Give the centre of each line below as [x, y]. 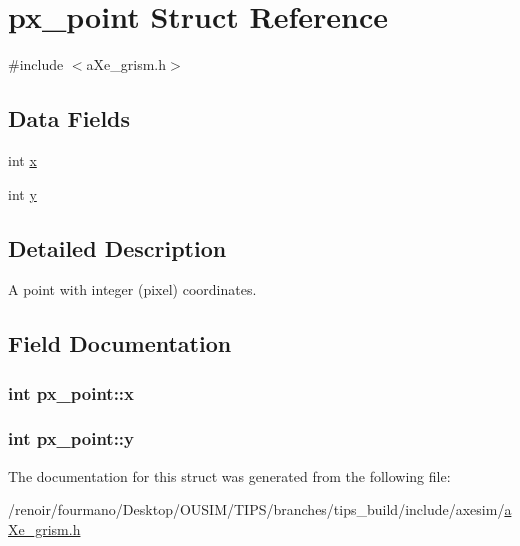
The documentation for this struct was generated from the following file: [229, 475]
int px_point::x [71, 392]
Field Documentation [120, 343]
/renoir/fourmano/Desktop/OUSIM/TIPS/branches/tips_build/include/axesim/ [256, 509]
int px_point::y [71, 438]
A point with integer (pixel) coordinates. [132, 289]
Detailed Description [117, 247]
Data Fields [69, 118]
